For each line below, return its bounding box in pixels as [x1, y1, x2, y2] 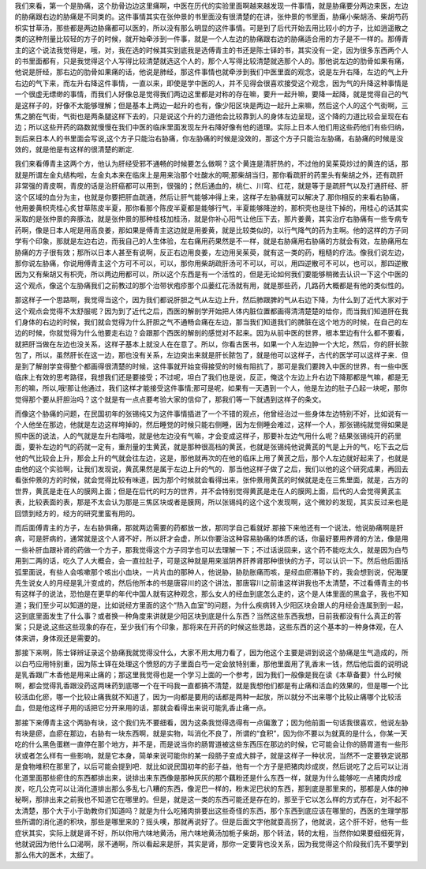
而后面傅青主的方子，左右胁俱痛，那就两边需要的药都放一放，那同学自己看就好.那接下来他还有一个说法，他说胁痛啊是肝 [14, 523, 404, 532]
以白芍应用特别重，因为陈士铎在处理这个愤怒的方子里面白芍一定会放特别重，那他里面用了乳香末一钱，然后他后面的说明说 [14, 659, 409, 669]
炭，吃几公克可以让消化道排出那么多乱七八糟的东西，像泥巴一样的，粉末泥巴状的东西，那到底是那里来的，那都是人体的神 [14, 784, 409, 793]
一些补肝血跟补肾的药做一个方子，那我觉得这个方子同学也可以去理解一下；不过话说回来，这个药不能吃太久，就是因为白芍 [14, 545, 409, 554]
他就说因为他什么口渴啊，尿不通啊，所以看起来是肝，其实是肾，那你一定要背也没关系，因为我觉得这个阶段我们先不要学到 [14, 839, 409, 848]
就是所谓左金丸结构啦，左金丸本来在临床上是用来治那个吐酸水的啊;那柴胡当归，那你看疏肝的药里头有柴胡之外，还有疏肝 [14, 170, 404, 179]
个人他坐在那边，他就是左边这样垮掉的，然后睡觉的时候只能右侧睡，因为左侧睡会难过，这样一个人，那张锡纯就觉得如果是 [14, 420, 409, 429]
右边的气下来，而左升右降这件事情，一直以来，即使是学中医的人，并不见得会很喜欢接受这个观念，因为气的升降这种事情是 [14, 78, 409, 88]
